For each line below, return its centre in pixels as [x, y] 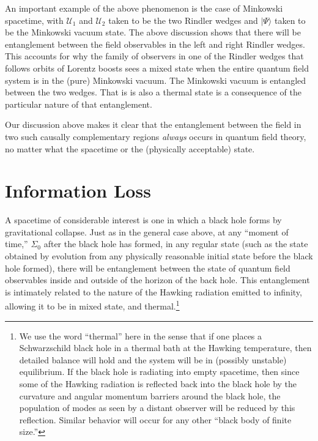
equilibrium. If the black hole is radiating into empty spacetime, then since [159, 372]
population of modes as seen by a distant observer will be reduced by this [157, 408]
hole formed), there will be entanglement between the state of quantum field [148, 268]
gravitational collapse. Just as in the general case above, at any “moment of [147, 232]
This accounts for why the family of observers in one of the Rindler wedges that [154, 56]
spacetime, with [34, 20]
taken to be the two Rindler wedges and [183, 20]
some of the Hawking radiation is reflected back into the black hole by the [158, 384]
